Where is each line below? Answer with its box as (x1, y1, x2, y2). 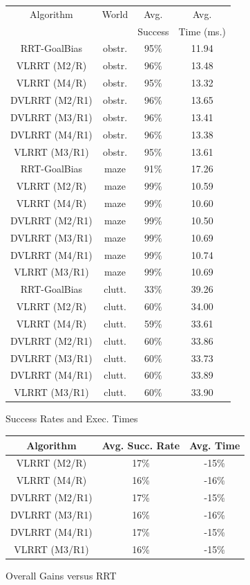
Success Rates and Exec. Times (6, 411, 138, 426)
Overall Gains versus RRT (6, 568, 117, 582)
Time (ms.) (178, 24, 226, 38)
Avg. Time (189, 438, 240, 452)
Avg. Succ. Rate (102, 438, 180, 452)
